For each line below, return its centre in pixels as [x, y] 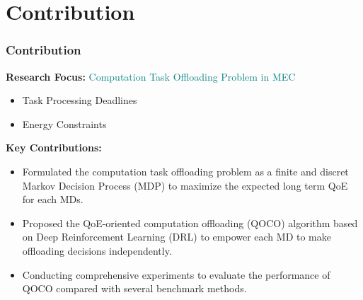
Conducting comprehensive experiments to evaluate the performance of [176, 274]
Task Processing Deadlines [80, 100]
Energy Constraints [64, 123]
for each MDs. [53, 199]
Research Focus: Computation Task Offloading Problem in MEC [151, 76]
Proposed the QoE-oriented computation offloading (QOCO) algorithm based [190, 223]
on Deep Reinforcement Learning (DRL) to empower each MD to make [177, 237]
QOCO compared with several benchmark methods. [134, 288]
